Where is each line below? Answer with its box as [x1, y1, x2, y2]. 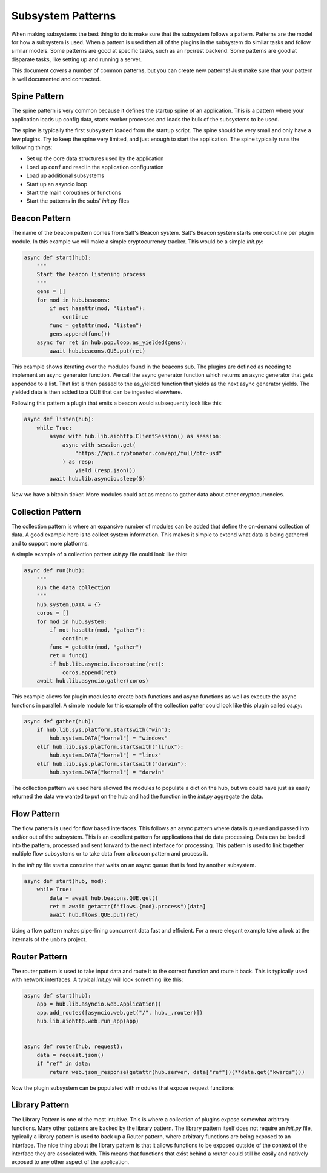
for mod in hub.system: [36, 618, 107, 625]
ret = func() [49, 652, 88, 659]
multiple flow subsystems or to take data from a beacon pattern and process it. [11, 850, 208, 857]
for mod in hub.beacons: [36, 296, 111, 303]
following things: [11, 143, 53, 151]
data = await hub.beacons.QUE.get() [49, 894, 159, 901]
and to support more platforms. [11, 539, 89, 547]
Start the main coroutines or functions [26, 189, 121, 196]
